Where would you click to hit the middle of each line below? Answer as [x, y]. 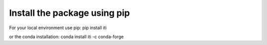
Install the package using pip [69, 13]
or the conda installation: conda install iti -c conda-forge [66, 37]
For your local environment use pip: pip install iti [58, 28]
